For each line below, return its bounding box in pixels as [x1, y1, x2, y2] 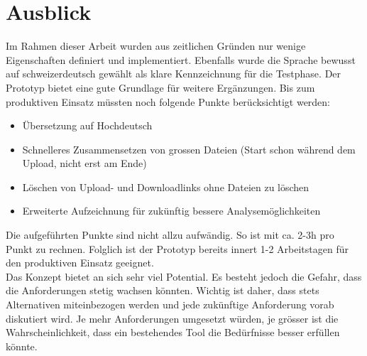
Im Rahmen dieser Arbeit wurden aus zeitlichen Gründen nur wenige [6, 38, 306, 53]
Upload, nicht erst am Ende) [22, 156, 147, 171]
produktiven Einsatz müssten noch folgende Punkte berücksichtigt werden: [6, 94, 331, 109]
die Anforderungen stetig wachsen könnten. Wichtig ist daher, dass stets [6, 283, 319, 298]
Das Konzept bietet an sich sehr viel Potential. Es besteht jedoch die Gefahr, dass [6, 269, 362, 284]
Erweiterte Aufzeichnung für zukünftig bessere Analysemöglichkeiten [22, 203, 321, 218]
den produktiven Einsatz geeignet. [6, 255, 154, 270]
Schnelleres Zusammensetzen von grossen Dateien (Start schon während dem [22, 141, 356, 156]
